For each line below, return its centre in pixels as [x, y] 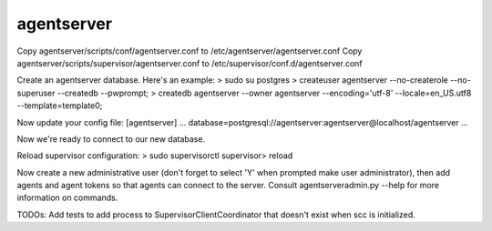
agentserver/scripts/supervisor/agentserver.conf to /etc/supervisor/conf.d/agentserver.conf [190, 63]
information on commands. [67, 198]
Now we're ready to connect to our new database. [111, 139]
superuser [36, 93]
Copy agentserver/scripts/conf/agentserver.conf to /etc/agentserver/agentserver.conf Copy [190, 51]
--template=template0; [60, 105]
